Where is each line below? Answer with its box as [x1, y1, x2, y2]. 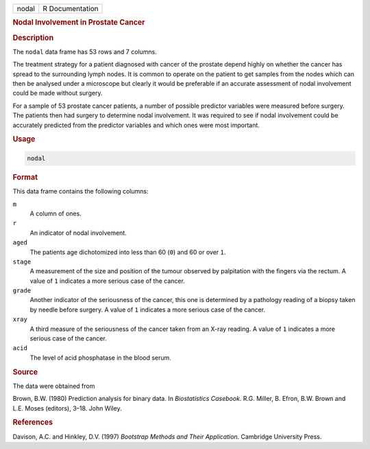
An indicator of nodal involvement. [29, 229, 127, 237]
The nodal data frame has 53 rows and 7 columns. [12, 47, 157, 56]
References [12, 417, 53, 427]
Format [12, 172, 38, 182]
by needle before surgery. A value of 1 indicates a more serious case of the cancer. [29, 306, 266, 314]
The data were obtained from [12, 382, 95, 390]
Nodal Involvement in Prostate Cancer [12, 18, 145, 27]
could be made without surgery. [12, 89, 103, 97]
